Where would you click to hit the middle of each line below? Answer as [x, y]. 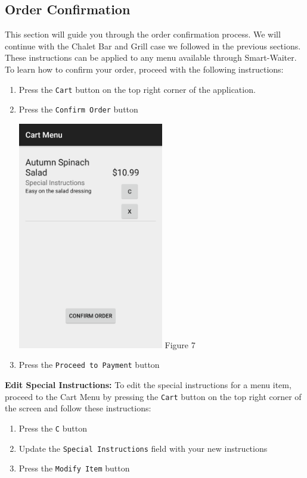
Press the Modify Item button [74, 468]
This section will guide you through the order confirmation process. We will [143, 34]
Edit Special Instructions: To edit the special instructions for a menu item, [148, 385]
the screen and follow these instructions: [78, 408]
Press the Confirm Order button [78, 109]
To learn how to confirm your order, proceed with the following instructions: [144, 69]
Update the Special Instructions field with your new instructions [143, 448]
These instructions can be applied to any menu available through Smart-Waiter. [151, 57]
